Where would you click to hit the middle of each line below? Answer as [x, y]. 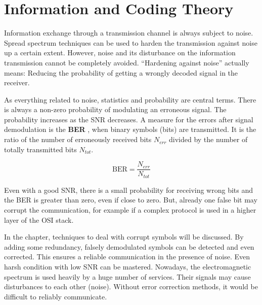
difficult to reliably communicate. [56, 296]
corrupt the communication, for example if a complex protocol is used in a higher [130, 209]
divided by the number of [208, 139]
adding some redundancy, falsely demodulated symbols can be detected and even [129, 246]
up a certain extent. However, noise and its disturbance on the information [120, 53]
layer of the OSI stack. [39, 219]
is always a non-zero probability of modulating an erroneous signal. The [115, 109]
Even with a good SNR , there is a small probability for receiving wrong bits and [129, 190]
